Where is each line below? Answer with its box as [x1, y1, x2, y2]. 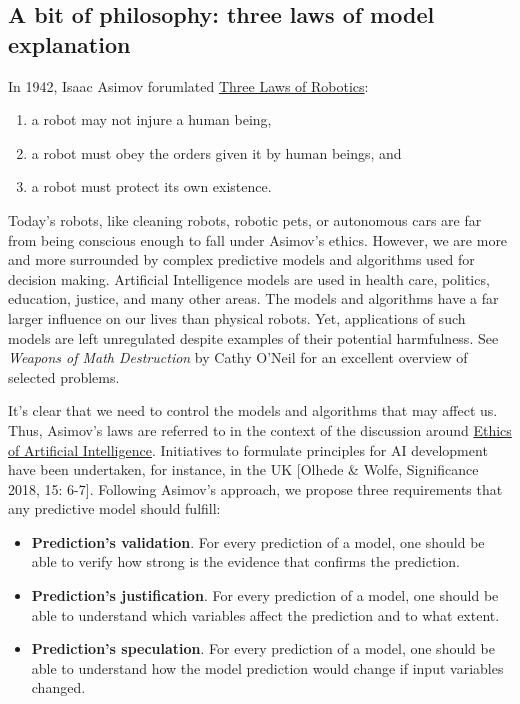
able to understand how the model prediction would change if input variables [31, 657, 504, 678]
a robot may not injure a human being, [31, 109, 272, 130]
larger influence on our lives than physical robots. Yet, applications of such [8, 307, 466, 328]
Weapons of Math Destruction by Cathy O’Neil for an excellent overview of [8, 347, 468, 368]
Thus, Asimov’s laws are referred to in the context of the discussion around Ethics [8, 419, 512, 440]
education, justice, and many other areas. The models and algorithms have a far [8, 288, 499, 309]
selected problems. [8, 366, 120, 387]
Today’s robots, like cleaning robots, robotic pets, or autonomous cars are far [8, 209, 482, 230]
